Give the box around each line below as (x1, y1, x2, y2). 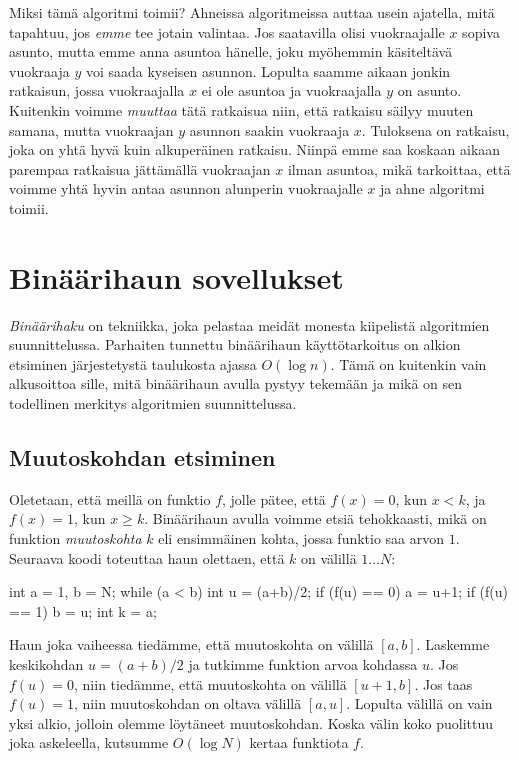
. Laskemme (416, 634, 490, 655)
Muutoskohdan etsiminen (9, 442, 276, 473)
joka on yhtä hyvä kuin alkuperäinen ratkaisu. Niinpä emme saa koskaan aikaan (9, 139, 501, 160)
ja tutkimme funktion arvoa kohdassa (188, 653, 418, 674)
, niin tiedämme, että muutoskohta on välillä (74, 673, 347, 694)
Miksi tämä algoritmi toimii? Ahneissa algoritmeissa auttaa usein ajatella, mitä (9, 2, 495, 22)
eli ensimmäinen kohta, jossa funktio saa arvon (158, 528, 445, 549)
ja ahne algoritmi (380, 178, 485, 199)
